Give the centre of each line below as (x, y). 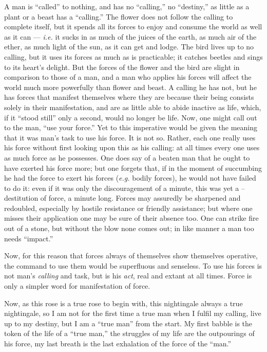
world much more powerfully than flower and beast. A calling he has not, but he (130, 87)
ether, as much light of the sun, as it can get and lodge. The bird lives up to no (129, 47)
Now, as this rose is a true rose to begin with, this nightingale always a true (123, 303)
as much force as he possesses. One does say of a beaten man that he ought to (127, 157)
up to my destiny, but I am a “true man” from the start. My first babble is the (128, 323)
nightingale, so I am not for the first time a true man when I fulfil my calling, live (133, 313)
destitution (21, 198)
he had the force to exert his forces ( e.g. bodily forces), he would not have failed (130, 178)
